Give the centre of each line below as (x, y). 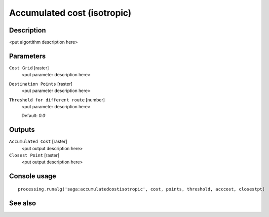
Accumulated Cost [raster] (38, 141)
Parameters (27, 56)
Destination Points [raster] (41, 84)
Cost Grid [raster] (29, 68)
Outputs (22, 130)
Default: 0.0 (33, 116)
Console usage (33, 176)
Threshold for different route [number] (57, 100)
